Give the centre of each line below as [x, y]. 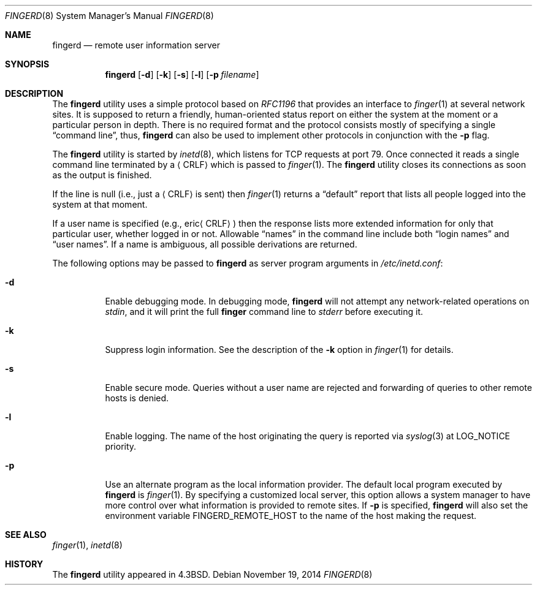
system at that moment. [100, 204]
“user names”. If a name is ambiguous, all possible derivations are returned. [205, 244]
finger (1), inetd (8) [87, 545]
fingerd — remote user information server [136, 45]
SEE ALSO [26, 535]
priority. [121, 446]
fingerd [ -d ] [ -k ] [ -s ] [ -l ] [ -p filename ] [182, 74]
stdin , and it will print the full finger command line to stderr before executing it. [264, 312]
